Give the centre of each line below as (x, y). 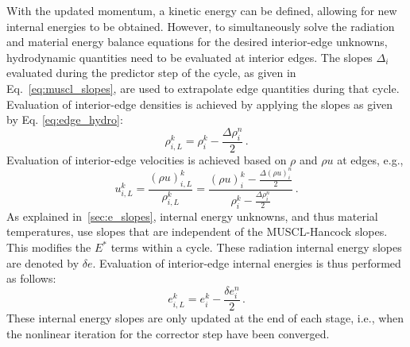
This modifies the (49, 247)
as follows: (31, 278)
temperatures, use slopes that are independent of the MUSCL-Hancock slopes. (197, 231)
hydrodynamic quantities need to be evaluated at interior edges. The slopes (190, 57)
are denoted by (43, 262)
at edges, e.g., (370, 159)
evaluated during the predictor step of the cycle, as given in (151, 73)
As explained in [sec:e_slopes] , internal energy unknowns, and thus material (192, 216)
